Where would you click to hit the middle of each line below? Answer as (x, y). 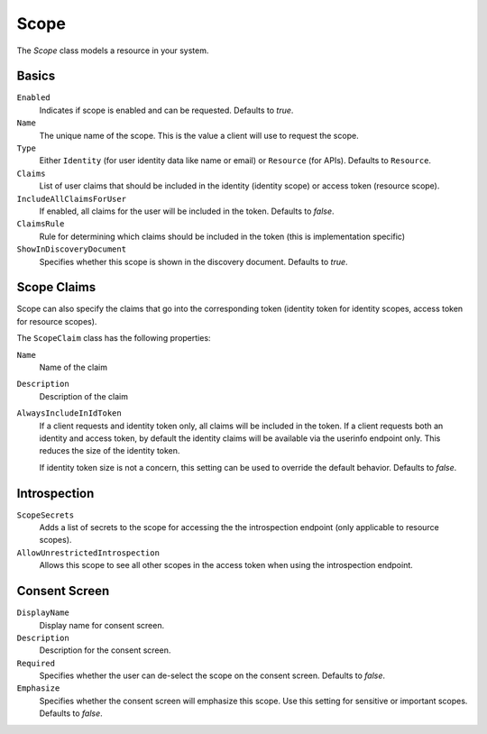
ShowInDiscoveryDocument (71, 249)
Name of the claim (74, 367)
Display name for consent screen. (102, 625)
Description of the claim (83, 396)
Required (36, 663)
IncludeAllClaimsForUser (71, 199)
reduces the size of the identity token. (110, 451)
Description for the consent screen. (105, 650)
